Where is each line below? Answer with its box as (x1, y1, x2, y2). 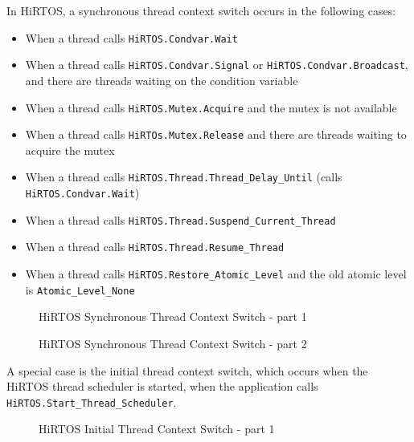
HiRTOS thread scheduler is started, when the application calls (6, 378, 318, 395)
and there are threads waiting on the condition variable (25, 71, 298, 88)
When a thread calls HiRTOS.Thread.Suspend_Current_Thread (25, 211, 336, 228)
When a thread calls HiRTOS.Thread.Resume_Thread (25, 238, 285, 255)
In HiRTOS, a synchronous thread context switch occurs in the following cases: (6, 2, 396, 18)
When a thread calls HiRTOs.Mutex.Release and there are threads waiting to (25, 126, 407, 143)
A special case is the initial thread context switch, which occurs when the (6, 362, 368, 379)
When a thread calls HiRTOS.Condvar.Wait (25, 29, 238, 46)
